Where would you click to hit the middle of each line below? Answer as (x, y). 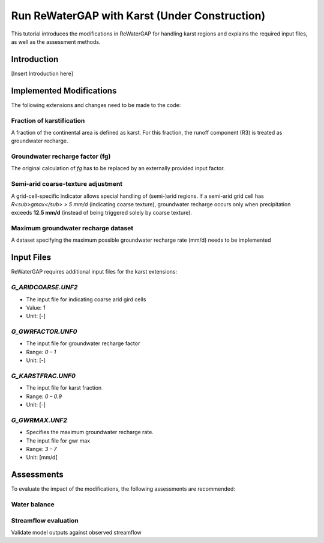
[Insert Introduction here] (42, 73)
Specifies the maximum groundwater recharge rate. (90, 432)
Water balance (33, 505)
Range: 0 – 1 (41, 352)
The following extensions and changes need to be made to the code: (96, 105)
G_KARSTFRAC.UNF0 (43, 376)
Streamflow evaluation (45, 520)
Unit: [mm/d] (42, 458)
